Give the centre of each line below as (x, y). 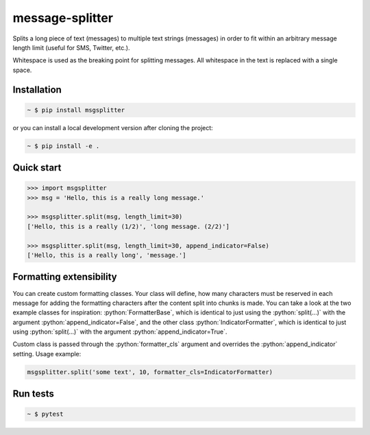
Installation (37, 89)
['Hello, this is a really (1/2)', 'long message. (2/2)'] (128, 226)
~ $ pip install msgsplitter (76, 110)
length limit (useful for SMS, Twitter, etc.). (71, 47)
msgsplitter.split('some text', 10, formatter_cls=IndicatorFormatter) (150, 372)
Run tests (33, 394)
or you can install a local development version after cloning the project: (113, 127)
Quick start (37, 168)
